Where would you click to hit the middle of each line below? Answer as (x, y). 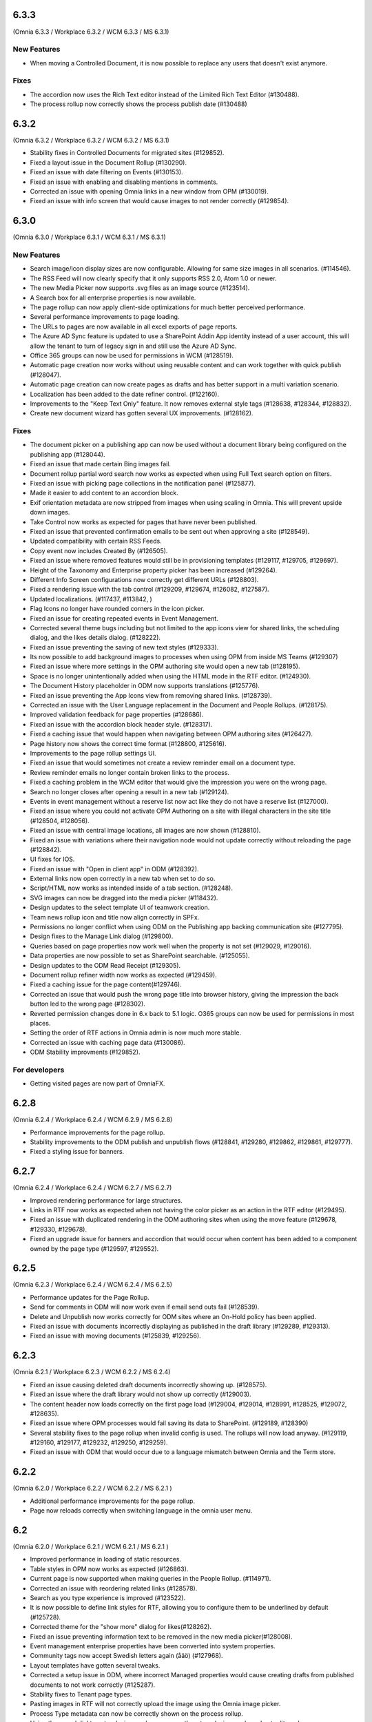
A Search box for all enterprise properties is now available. (113, 298)
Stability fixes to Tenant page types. (81, 1694)
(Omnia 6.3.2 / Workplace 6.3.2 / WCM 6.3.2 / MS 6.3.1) (91, 141)
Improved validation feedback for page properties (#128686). (117, 715)
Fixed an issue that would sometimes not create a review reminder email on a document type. (163, 763)
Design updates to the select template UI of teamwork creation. (120, 907)
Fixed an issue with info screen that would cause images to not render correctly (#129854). (159, 201)
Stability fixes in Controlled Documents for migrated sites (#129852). (127, 153)
